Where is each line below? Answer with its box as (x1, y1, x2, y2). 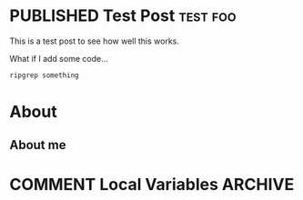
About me (9, 137, 66, 153)
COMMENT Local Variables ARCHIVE (9, 174, 295, 195)
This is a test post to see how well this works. (9, 35, 180, 46)
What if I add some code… (9, 53, 108, 64)
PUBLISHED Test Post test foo (9, 5, 237, 26)
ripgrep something (9, 70, 79, 80)
